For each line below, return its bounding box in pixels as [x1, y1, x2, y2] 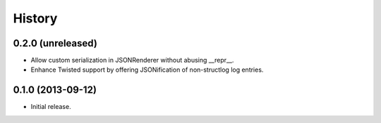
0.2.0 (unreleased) [13, 37, 98, 49]
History [13, 11, 58, 26]
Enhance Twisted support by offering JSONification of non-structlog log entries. [30, 65, 264, 74]
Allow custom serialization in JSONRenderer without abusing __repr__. [30, 56, 234, 65]
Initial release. [30, 103, 71, 111]
